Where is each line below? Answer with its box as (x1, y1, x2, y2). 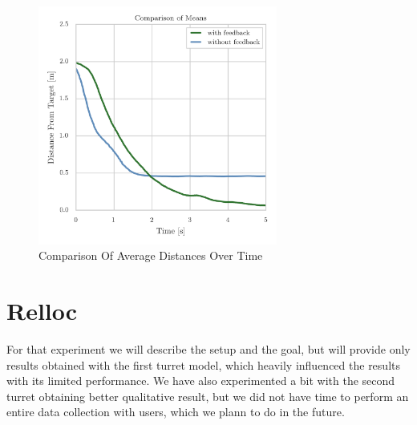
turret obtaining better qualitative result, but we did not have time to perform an (6, 387, 409, 404)
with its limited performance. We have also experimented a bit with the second (6, 372, 395, 389)
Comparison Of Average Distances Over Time (38, 247, 263, 264)
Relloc (6, 294, 78, 327)
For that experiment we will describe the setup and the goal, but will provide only (6, 341, 411, 358)
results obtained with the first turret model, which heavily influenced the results (6, 356, 400, 373)
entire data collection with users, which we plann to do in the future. (6, 403, 345, 420)
